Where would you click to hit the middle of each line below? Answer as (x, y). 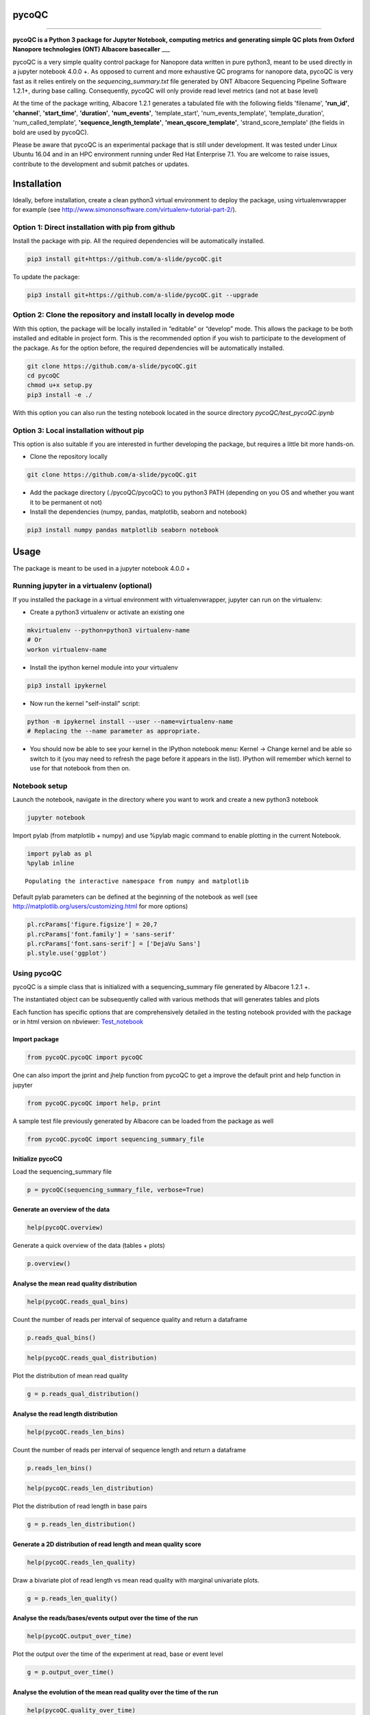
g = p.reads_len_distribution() (82, 1524)
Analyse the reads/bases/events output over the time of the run (106, 1618)
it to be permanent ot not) (66, 502)
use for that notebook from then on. (80, 768)
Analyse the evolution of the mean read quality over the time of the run (115, 1692)
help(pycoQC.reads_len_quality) (82, 1562)
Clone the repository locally (69, 457)
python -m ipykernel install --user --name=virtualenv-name (130, 721)
